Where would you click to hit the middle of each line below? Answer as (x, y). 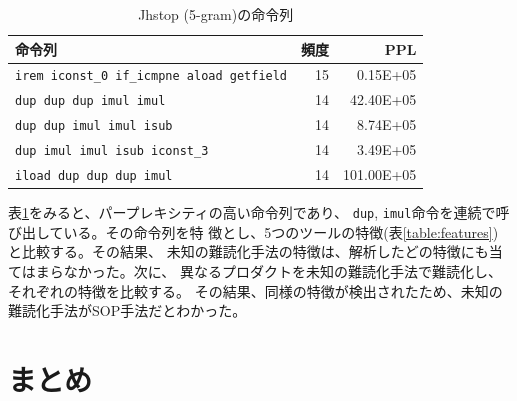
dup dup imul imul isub (94, 126)
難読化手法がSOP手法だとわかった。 (127, 310)
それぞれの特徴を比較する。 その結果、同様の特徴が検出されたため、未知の (255, 290)
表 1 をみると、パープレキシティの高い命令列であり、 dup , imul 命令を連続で (252, 212)
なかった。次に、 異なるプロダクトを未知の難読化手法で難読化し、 (282, 271)
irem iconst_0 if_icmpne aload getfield (151, 76)
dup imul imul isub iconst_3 (112, 151)
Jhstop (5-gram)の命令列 (216, 14)
